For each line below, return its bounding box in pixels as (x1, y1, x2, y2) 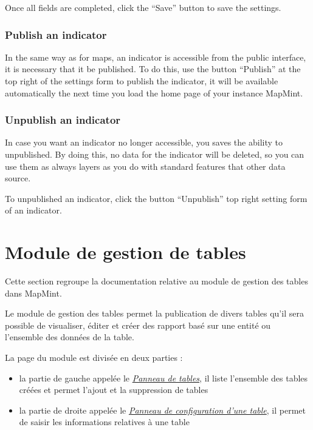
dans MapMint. (5, 286, 62, 299)
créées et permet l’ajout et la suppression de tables (19, 383, 208, 396)
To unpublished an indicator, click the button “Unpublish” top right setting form (5, 192, 308, 204)
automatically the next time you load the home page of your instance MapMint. (5, 86, 303, 99)
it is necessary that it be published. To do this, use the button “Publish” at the (5, 62, 301, 75)
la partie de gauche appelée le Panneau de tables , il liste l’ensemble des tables (19, 371, 308, 384)
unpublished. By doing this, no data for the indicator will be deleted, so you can (5, 148, 304, 160)
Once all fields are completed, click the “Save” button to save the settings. (5, 1, 281, 13)
